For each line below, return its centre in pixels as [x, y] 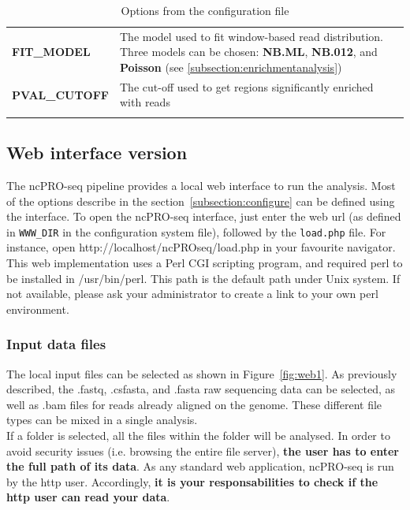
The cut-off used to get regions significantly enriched [247, 86]
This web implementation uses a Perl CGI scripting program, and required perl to [205, 263]
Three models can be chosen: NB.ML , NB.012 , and [249, 52]
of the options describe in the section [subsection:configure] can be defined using [201, 201]
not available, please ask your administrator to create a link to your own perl [192, 294]
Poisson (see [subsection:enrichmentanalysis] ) [231, 67]
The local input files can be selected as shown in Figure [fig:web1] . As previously [202, 373]
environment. [38, 309]
